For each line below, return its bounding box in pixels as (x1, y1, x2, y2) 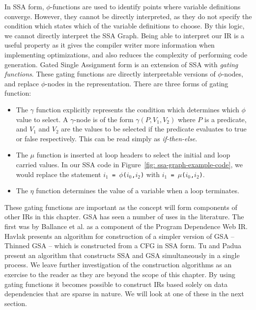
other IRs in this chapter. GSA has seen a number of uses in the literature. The (4, 211, 244, 222)
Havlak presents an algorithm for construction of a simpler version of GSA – (4, 231, 234, 241)
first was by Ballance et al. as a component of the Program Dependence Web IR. (4, 221, 248, 231)
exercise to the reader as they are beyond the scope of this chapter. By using (4, 269, 235, 279)
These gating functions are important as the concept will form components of (4, 202, 237, 212)
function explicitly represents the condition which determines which (36, 104, 239, 114)
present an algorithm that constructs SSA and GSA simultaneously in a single (4, 250, 240, 260)
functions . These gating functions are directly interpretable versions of (4, 69, 216, 79)
